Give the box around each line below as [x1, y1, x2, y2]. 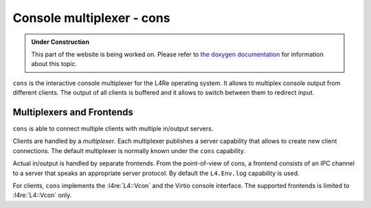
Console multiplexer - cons [12, 10, 171, 25]
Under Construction [31, 38, 89, 46]
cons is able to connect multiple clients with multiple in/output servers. [12, 124, 214, 133]
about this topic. [31, 60, 78, 68]
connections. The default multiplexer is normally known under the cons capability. [12, 146, 246, 154]
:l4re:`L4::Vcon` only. [12, 191, 72, 199]
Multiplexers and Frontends [12, 106, 134, 118]
